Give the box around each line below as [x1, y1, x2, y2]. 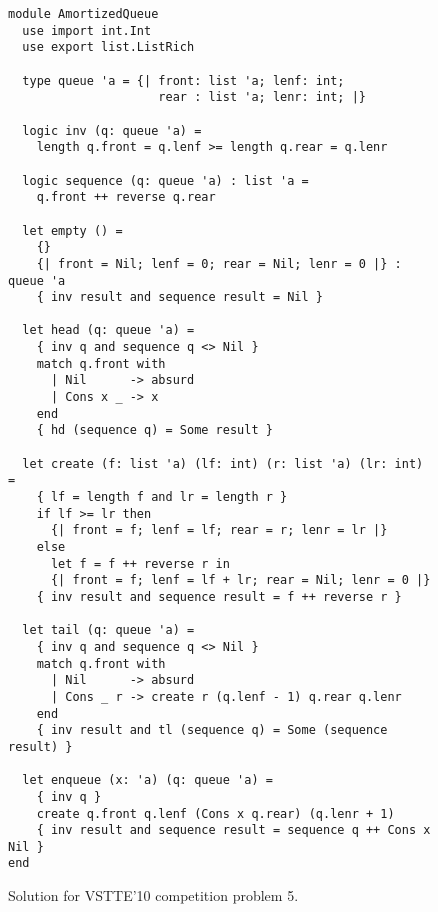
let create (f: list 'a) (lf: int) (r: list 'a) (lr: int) [22, 456, 424, 471]
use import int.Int [22, 23, 152, 38]
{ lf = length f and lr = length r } [36, 490, 288, 505]
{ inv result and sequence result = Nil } [36, 290, 323, 305]
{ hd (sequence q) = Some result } [36, 423, 273, 438]
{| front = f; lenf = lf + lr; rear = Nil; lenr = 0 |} [50, 573, 431, 588]
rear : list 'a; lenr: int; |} [158, 90, 366, 105]
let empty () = [22, 223, 123, 238]
